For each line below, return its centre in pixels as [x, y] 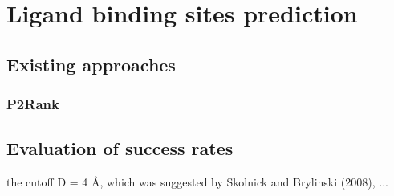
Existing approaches [91, 64]
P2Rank [33, 104]
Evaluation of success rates [120, 148]
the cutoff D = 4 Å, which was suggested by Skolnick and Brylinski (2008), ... [197, 182]
